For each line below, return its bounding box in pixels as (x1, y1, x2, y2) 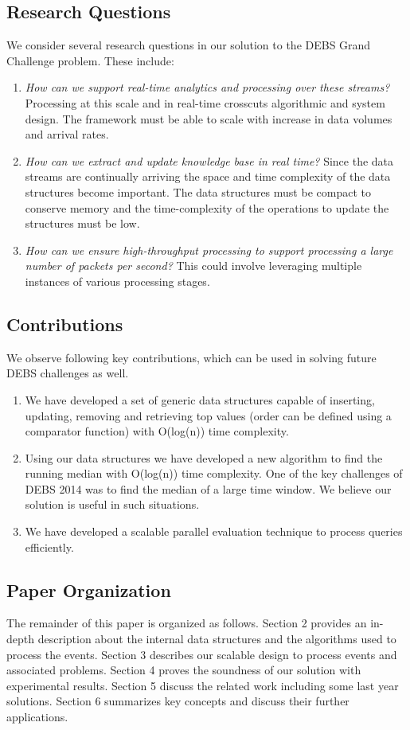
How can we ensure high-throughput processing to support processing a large (25, 241, 393, 258)
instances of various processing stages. (25, 272, 210, 289)
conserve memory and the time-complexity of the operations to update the (25, 199, 389, 216)
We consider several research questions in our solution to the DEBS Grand (6, 37, 371, 53)
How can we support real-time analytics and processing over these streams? (25, 79, 390, 96)
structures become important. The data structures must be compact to (25, 183, 371, 200)
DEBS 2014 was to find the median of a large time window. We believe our (25, 480, 392, 497)
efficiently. (25, 538, 74, 555)
